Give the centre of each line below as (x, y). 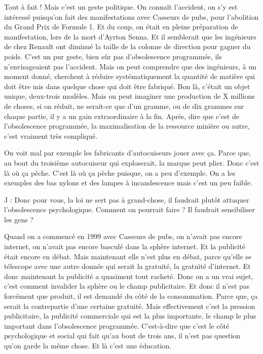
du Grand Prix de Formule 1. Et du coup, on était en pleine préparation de (121, 27)
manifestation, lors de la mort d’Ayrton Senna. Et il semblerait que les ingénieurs (130, 36)
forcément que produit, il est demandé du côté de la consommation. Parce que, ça (131, 296)
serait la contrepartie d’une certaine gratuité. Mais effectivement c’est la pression (130, 306)
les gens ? (19, 219)
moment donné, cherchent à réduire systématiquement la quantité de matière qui (129, 76)
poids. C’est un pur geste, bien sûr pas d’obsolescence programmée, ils (113, 56)
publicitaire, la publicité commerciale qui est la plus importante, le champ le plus (130, 316)
